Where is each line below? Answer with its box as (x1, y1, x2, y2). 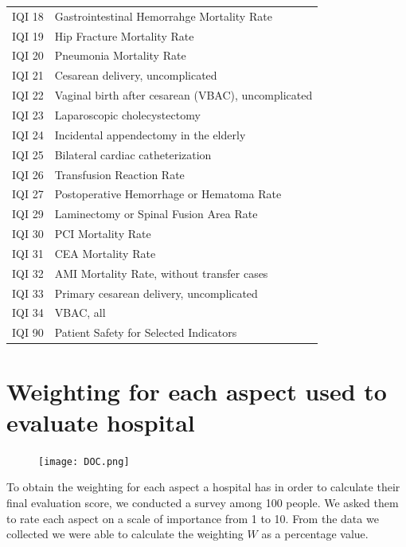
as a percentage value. (261, 526, 369, 542)
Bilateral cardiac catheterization (54, 146, 212, 162)
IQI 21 (12, 67, 44, 84)
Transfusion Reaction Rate (54, 166, 185, 182)
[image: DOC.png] (38, 455, 130, 467)
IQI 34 (12, 304, 44, 321)
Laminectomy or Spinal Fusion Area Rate (54, 205, 258, 222)
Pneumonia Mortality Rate (54, 47, 186, 64)
